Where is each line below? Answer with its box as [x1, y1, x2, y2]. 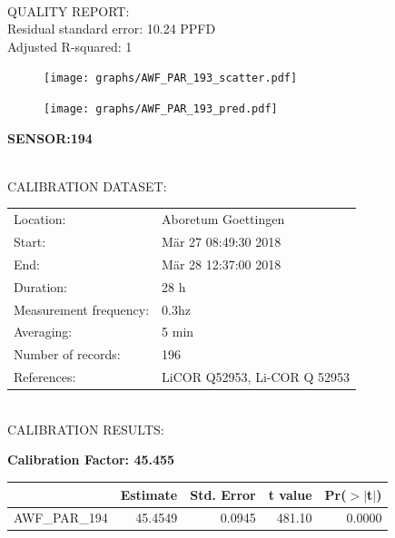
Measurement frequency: [14, 299, 150, 318]
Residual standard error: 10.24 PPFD [7, 19, 216, 38]
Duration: [14, 277, 67, 296]
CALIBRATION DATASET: [7, 176, 167, 195]
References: [14, 367, 76, 386]
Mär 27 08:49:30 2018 [162, 232, 281, 251]
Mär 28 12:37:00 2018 [162, 254, 281, 273]
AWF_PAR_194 [14, 508, 108, 527]
